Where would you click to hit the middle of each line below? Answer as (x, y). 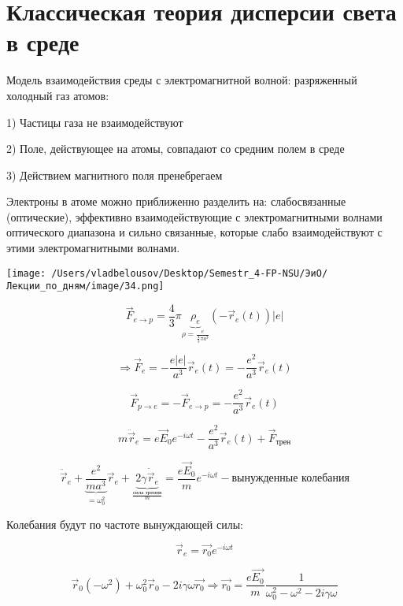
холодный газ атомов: (58, 95)
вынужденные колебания (290, 479)
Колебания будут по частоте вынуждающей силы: (125, 524)
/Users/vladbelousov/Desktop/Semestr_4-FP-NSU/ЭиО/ (190, 273)
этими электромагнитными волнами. (93, 248)
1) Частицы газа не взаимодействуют (95, 122)
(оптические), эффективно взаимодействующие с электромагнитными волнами (194, 216)
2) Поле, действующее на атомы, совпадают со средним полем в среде (176, 149)
